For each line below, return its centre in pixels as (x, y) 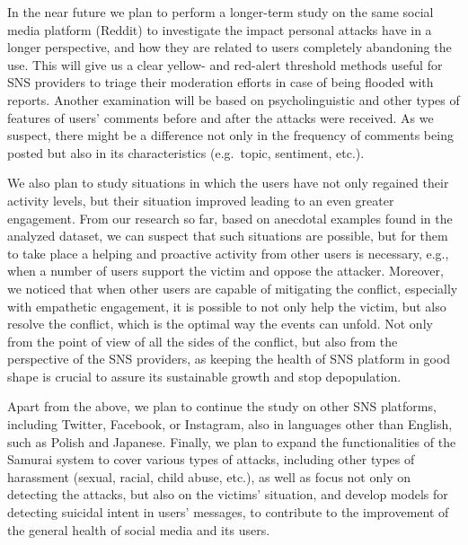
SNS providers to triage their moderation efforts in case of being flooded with (221, 82)
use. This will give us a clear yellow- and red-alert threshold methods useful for (225, 64)
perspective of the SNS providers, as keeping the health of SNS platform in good (229, 359)
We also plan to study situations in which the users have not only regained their (228, 183)
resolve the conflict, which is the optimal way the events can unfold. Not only (220, 324)
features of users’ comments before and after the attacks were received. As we (221, 117)
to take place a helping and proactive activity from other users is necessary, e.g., (228, 253)
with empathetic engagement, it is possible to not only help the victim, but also (227, 306)
